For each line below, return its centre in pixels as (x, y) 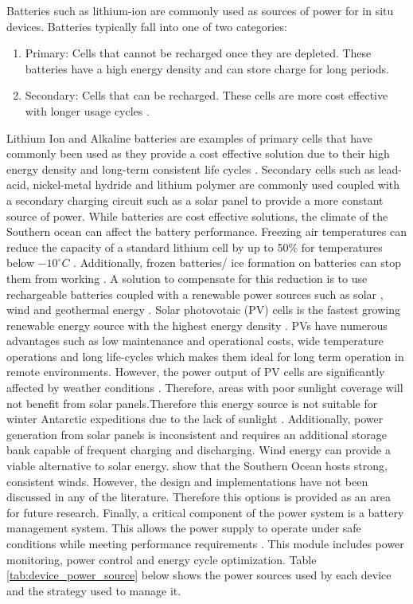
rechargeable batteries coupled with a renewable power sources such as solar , (195, 294)
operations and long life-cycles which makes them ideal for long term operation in (205, 356)
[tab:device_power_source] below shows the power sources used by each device (199, 575)
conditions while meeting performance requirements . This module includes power (205, 543)
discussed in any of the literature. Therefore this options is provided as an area (199, 497)
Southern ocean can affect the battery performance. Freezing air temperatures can (207, 231)
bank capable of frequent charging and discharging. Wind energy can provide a (199, 450)
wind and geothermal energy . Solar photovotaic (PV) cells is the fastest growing (203, 310)
